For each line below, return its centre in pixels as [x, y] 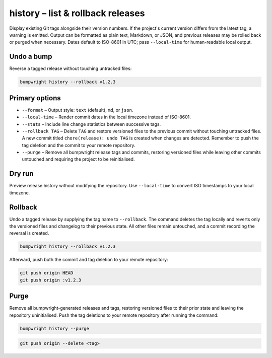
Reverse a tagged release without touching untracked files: [71, 68]
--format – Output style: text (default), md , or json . [78, 110]
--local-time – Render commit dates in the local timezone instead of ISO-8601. [107, 117]
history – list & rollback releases [77, 13]
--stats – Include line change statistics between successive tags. [91, 124]
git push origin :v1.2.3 [51, 280]
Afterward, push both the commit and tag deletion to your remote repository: [89, 260]
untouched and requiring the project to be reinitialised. [78, 159]
